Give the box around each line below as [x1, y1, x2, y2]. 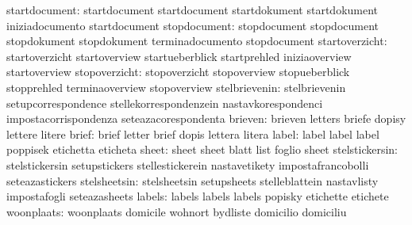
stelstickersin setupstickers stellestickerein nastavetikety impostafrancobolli [6, 156, 369, 173]
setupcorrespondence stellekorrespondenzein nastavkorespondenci [6, 94, 323, 111]
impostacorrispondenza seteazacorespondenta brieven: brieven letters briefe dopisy [6, 110, 406, 127]
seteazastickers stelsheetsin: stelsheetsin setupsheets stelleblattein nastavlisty [6, 172, 379, 189]
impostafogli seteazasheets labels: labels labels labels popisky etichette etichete [6, 188, 389, 204]
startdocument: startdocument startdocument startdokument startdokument [6, 2, 379, 17]
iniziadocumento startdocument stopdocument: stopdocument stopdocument [6, 17, 379, 33]
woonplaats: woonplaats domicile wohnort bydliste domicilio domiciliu [6, 203, 347, 219]
